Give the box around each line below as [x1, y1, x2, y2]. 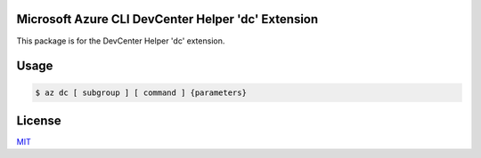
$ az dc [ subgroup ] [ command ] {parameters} [35, 87, 247, 98]
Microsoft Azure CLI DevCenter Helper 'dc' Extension [16, 12, 319, 27]
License [16, 113, 61, 128]
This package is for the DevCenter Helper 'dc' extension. [16, 36, 225, 46]
